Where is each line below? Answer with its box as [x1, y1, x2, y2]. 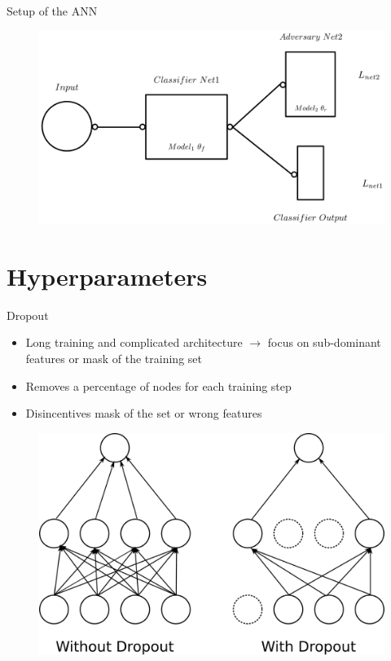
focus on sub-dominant [267, 334, 381, 351]
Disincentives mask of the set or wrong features [25, 405, 262, 422]
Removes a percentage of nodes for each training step [25, 377, 292, 394]
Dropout [7, 306, 49, 323]
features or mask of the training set [25, 350, 202, 366]
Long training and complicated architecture [25, 334, 243, 351]
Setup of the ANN [7, 2, 98, 19]
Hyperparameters [7, 259, 208, 292]
